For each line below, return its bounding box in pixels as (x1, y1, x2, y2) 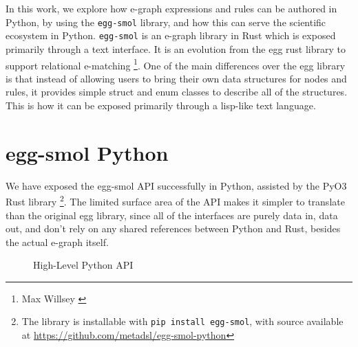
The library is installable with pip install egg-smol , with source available (21, 314, 344, 328)
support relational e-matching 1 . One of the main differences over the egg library (6, 56, 346, 72)
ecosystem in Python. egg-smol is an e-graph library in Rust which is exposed (6, 28, 336, 43)
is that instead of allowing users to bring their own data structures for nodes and (6, 71, 347, 85)
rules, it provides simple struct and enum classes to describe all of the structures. (6, 85, 348, 99)
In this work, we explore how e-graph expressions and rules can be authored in (6, 1, 337, 15)
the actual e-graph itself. (6, 234, 109, 249)
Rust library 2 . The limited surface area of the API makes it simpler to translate (6, 192, 345, 208)
